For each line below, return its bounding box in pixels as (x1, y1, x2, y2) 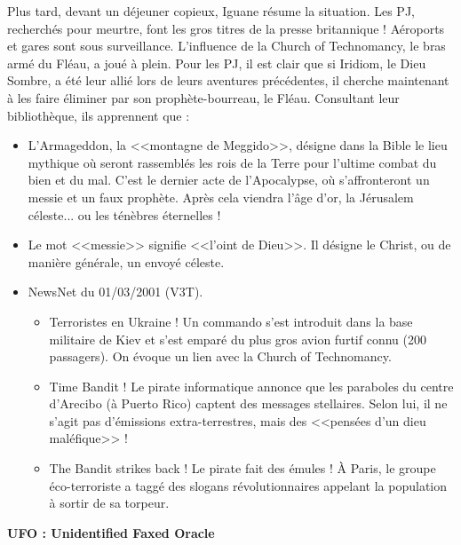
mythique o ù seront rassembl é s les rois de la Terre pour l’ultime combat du (28, 153, 437, 171)
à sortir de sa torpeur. (49, 494, 170, 512)
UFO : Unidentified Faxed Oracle (7, 523, 215, 541)
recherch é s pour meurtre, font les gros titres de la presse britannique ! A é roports (7, 19, 445, 37)
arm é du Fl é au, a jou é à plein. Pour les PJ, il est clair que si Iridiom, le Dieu (7, 53, 426, 72)
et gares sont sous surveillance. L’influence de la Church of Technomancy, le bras (7, 36, 446, 55)
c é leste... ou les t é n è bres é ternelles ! (28, 205, 221, 224)
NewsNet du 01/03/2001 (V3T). (28, 282, 203, 301)
